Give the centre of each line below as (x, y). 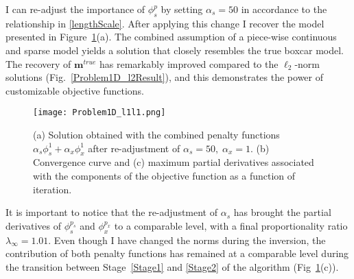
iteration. (52, 189)
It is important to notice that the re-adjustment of (112, 212)
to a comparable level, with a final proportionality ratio (231, 225)
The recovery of (38, 63)
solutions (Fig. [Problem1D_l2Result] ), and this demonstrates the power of (165, 77)
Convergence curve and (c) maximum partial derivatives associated (174, 162)
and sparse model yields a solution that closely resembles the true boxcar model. (175, 50)
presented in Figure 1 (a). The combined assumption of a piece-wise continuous (171, 37)
